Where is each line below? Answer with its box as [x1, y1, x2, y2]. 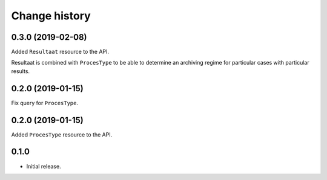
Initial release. [26, 162, 61, 170]
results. [11, 67, 30, 75]
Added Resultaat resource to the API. [11, 48, 109, 56]
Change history [11, 9, 91, 22]
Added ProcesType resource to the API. [11, 130, 113, 138]
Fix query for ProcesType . [11, 99, 79, 106]
